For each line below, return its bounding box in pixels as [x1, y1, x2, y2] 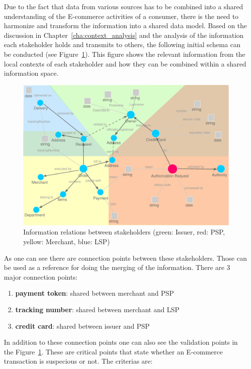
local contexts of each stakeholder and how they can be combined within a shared [4, 58, 247, 68]
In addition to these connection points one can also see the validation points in [4, 337, 238, 347]
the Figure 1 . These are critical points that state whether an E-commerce [4, 346, 223, 356]
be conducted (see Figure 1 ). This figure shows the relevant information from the [4, 49, 246, 59]
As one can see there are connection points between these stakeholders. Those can [4, 252, 247, 263]
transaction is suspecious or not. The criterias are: [4, 356, 153, 366]
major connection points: [4, 271, 78, 282]
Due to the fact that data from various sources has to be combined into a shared [4, 1, 243, 11]
